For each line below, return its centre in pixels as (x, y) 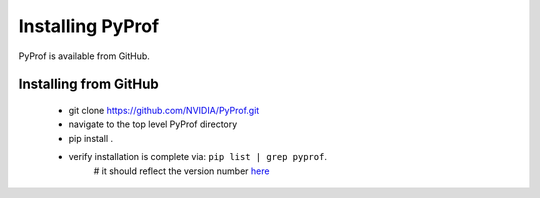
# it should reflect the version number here (181, 171)
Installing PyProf (89, 26)
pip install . (91, 138)
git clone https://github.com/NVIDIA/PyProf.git (164, 110)
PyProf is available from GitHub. (84, 56)
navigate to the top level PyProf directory (153, 124)
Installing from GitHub (88, 84)
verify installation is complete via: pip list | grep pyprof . (197, 157)
